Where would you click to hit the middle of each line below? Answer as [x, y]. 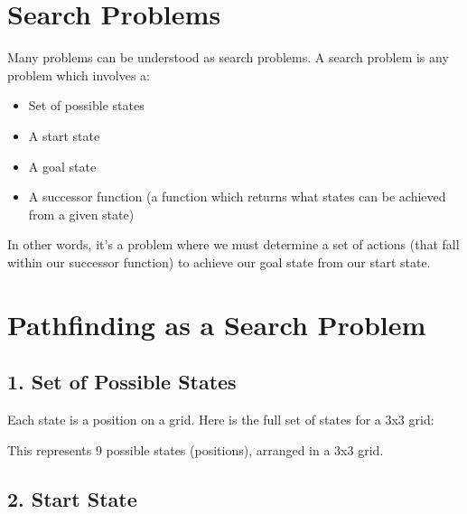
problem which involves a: [79, 75]
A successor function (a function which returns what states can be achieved [237, 196]
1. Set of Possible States [122, 382]
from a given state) [81, 214]
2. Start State [72, 498]
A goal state [62, 166]
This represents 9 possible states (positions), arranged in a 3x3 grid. [196, 449]
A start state [64, 135]
